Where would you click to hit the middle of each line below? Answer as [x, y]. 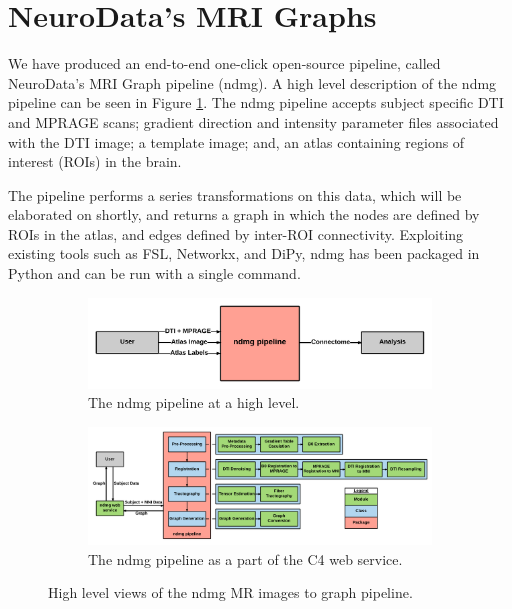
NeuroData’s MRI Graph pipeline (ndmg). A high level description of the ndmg [252, 82]
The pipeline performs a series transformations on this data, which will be [235, 194]
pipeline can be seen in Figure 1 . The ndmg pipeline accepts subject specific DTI [256, 102]
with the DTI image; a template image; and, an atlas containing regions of [236, 141]
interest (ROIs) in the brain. [95, 161]
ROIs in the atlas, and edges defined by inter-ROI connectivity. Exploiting [236, 233]
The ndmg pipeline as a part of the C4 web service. [245, 558]
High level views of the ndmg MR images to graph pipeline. [230, 592]
